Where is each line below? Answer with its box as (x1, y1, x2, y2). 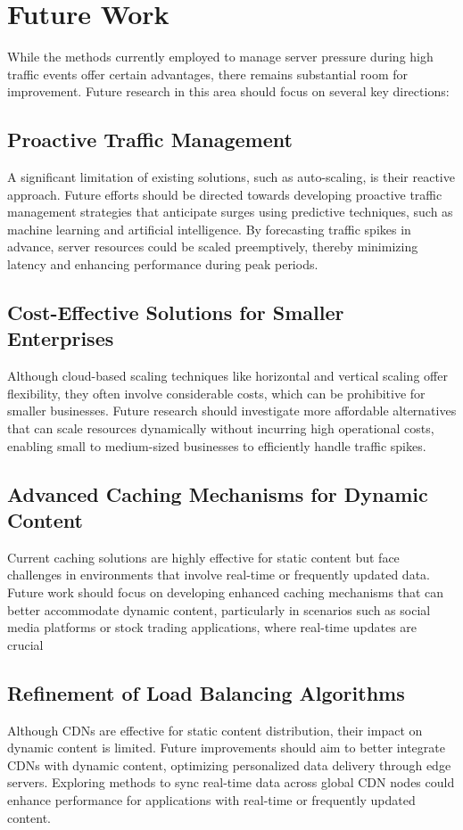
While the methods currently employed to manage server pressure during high (7, 47, 434, 66)
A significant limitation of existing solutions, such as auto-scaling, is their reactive (7, 168, 455, 186)
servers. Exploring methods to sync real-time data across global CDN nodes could (7, 773, 455, 792)
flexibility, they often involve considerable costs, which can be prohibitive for (7, 383, 426, 402)
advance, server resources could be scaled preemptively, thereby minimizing (7, 237, 418, 256)
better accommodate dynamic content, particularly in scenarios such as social (7, 600, 431, 619)
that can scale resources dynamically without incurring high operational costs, (7, 419, 434, 438)
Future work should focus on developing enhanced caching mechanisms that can (7, 583, 444, 602)
